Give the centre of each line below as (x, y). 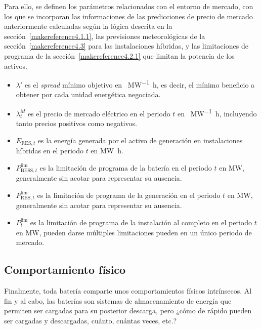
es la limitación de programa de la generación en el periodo (129, 195)
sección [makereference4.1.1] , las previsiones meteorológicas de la (105, 36)
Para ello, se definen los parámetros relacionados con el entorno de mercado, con (129, 6)
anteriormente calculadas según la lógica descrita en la (88, 26)
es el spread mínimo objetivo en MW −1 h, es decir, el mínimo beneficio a (140, 84)
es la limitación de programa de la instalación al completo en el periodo (141, 222)
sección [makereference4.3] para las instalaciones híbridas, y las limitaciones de (126, 46)
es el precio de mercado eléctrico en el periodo (99, 113)
